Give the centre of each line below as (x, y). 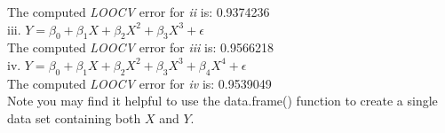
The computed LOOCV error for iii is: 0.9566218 (140, 47)
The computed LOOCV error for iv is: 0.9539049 (139, 83)
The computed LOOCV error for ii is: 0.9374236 (139, 12)
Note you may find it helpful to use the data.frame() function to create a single (222, 101)
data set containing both (74, 117)
